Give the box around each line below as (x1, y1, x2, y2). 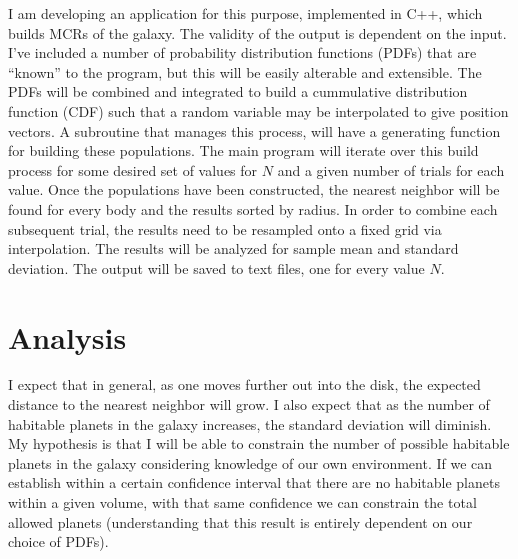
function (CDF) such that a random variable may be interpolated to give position (8, 100, 509, 121)
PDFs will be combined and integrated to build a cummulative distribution (8, 81, 468, 102)
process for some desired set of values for (8, 159, 258, 180)
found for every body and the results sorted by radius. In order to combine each (8, 198, 498, 219)
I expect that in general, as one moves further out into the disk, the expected (8, 374, 481, 395)
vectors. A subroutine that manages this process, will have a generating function (8, 120, 501, 141)
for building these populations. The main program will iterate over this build (8, 140, 479, 161)
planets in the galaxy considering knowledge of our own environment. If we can (8, 452, 493, 473)
